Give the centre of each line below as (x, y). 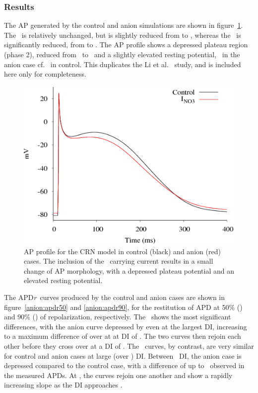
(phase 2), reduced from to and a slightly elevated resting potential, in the (122, 54)
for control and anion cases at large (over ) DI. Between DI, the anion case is (123, 355)
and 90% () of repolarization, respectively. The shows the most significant (118, 317)
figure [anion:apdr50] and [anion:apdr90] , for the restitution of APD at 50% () (123, 307)
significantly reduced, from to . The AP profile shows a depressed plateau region (126, 45)
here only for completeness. (45, 74)
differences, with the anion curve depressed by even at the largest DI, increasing (126, 326)
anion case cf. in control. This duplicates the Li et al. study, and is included (123, 64)
